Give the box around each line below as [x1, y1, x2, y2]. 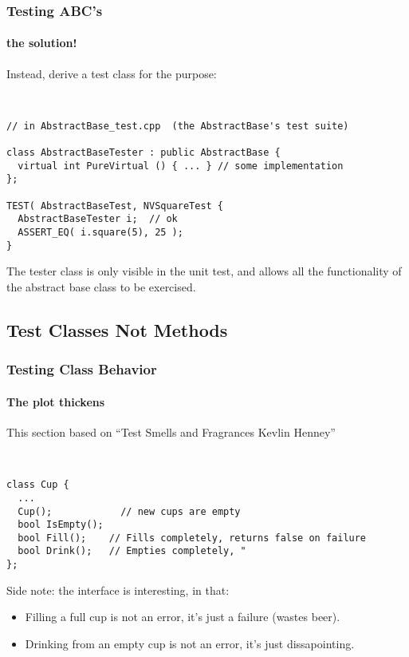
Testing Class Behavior [6, 359, 157, 379]
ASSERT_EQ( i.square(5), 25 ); [18, 227, 183, 239]
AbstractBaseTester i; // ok [18, 213, 178, 225]
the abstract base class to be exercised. [6, 278, 196, 295]
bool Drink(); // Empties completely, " [18, 545, 246, 557]
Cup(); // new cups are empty [18, 505, 241, 517]
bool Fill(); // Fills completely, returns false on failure [18, 532, 367, 544]
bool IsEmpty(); [18, 519, 104, 531]
